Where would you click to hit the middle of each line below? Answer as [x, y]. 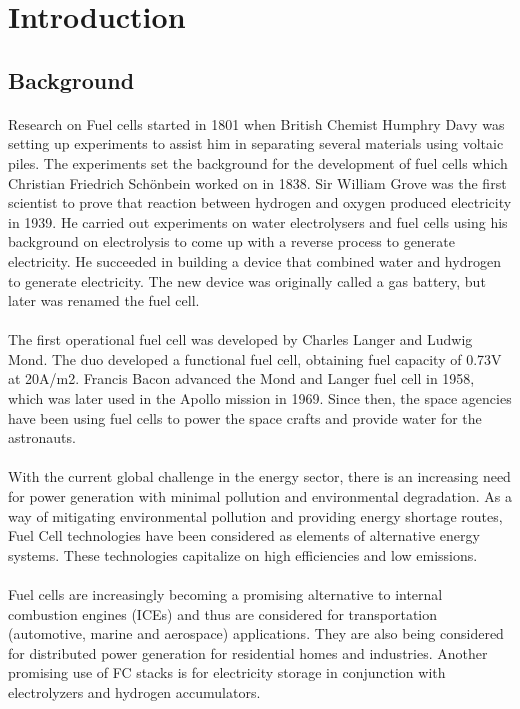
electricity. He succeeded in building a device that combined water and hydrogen [254, 260]
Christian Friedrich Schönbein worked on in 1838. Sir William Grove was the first [257, 182]
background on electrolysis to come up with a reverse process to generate [232, 241]
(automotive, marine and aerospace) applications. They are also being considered [256, 633]
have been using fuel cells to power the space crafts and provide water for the [245, 417]
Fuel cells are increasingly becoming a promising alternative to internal [225, 594]
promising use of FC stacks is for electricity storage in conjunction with [227, 672]
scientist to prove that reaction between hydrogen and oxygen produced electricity [260, 202]
